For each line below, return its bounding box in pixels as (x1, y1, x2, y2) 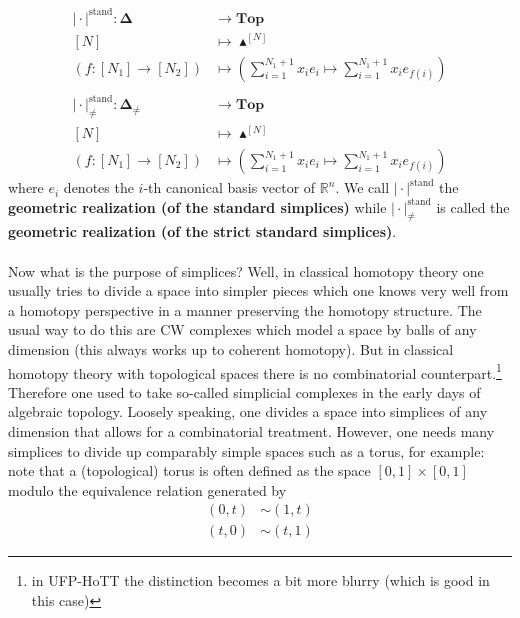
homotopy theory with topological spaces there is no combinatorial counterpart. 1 (8, 359, 502, 383)
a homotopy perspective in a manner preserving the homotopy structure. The (8, 299, 482, 320)
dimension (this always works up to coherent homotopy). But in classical (8, 339, 454, 359)
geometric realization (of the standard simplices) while (8, 196, 387, 217)
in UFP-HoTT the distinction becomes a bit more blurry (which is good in (31, 570, 490, 591)
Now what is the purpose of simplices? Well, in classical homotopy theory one (8, 260, 484, 281)
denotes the (63, 177, 134, 198)
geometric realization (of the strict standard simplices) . (8, 221, 397, 242)
